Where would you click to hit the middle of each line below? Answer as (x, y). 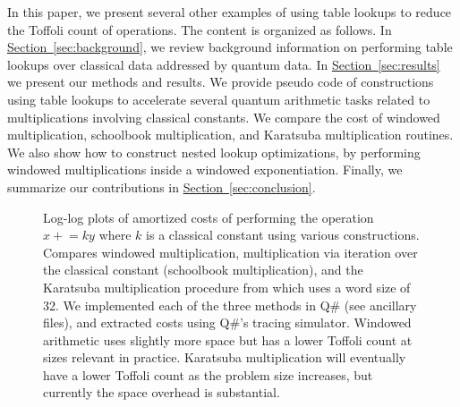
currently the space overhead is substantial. (162, 392)
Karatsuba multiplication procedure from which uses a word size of (227, 287)
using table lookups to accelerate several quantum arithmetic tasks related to (219, 99)
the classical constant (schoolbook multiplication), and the (203, 270)
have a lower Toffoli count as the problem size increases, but (208, 374)
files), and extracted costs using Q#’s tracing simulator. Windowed (227, 322)
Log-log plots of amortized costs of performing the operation (209, 217)
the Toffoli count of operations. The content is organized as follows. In (200, 29)
